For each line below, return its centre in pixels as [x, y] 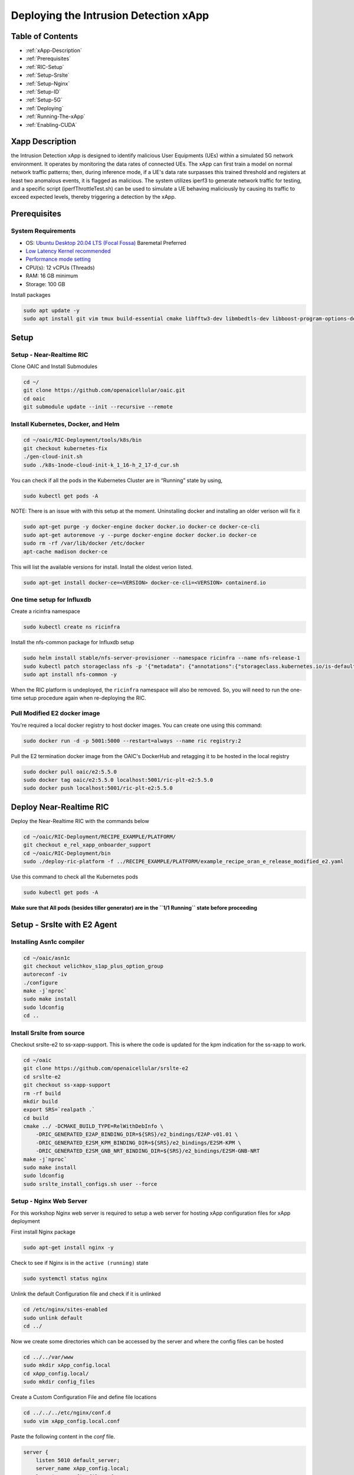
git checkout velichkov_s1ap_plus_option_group [93, 966]
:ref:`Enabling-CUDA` [51, 124]
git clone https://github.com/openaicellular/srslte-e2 [106, 1068]
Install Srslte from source [48, 1032]
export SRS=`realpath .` [59, 1110]
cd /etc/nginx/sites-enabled [65, 1310]
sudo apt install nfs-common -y [70, 675]
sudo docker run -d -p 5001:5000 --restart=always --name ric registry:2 [132, 741]
